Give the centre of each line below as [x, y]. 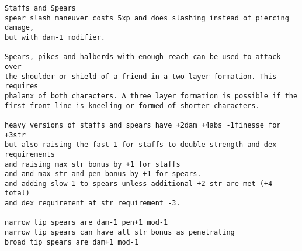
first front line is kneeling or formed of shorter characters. [132, 106]
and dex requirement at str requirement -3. [93, 203]
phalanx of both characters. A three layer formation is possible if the [151, 96]
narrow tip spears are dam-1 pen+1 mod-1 [86, 223]
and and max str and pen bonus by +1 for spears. [103, 174]
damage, [20, 28]
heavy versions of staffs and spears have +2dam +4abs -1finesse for [143, 125]
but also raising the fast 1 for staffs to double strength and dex [141, 145]
